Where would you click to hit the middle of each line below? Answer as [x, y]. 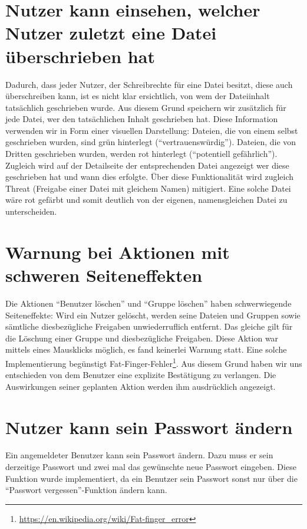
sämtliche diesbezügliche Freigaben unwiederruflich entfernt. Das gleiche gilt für [149, 326]
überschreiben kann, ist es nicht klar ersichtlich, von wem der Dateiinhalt [138, 96]
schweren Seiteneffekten [104, 275]
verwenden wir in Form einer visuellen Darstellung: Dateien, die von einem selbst [152, 130]
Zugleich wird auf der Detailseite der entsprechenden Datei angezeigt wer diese [147, 165]
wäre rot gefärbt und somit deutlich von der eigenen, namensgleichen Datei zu [146, 200]
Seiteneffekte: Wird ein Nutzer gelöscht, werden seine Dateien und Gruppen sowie [153, 315]
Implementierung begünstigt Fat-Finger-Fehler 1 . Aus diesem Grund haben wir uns [154, 362]
